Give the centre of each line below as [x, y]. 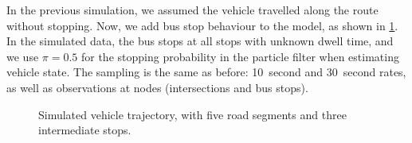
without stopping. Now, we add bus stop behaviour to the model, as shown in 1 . [202, 25]
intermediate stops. [85, 130]
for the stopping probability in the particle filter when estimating [240, 56]
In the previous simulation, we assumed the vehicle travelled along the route [192, 10]
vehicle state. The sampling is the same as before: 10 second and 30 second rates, [206, 72]
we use [23, 56]
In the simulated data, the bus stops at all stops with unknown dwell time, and [200, 41]
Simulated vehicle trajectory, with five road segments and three [192, 114]
